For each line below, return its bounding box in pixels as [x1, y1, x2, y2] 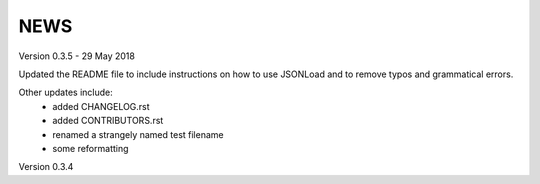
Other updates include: [18, 86, 114, 99]
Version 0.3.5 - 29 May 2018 [18, 50, 135, 62]
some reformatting [52, 142, 129, 154]
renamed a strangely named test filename [52, 128, 224, 140]
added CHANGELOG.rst [52, 100, 150, 112]
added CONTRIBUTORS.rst [52, 115, 164, 127]
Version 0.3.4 [18, 161, 74, 173]
